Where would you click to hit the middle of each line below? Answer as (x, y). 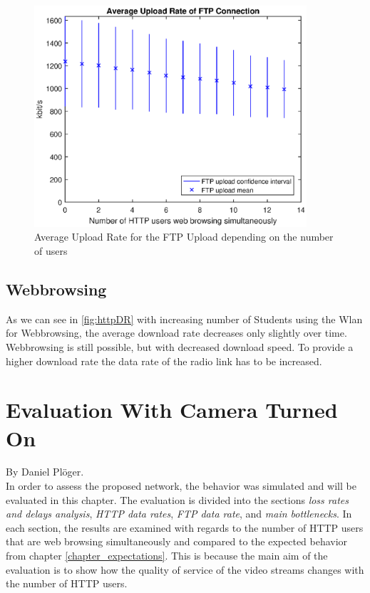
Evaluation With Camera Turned (172, 410)
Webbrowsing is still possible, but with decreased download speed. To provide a (180, 346)
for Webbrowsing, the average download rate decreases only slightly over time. (176, 333)
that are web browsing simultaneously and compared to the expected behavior (177, 541)
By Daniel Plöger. (45, 472)
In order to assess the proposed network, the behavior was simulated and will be (181, 486)
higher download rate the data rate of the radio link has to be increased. (164, 361)
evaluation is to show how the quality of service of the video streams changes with (185, 569)
